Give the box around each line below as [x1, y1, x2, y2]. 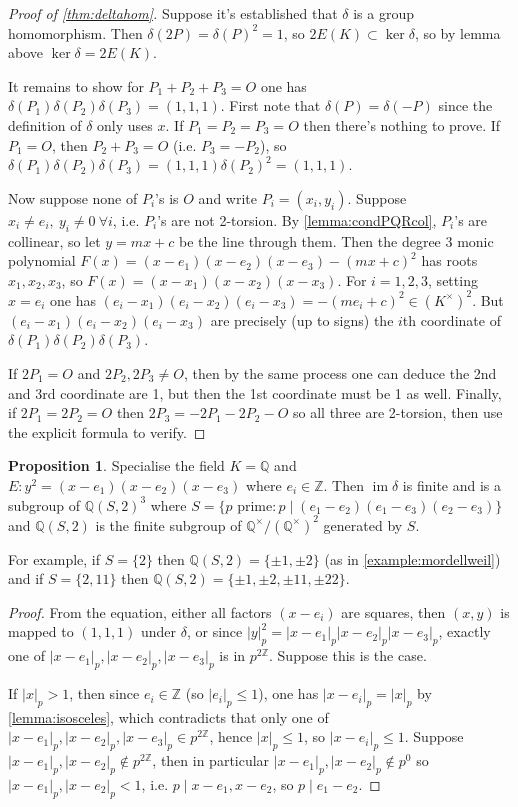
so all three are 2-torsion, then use [293, 402, 503, 423]
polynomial [8, 250, 76, 271]
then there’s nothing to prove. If [303, 114, 501, 135]
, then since [69, 683, 140, 704]
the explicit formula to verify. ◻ [8, 421, 206, 442]
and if [8, 568, 44, 589]
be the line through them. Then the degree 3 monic [179, 230, 494, 251]
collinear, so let [8, 230, 101, 251]
